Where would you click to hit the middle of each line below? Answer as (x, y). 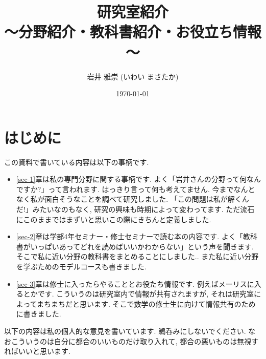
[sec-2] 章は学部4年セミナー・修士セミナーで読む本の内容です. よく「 (129, 236)
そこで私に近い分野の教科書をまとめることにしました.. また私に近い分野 (137, 256)
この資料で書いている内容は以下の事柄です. (77, 162)
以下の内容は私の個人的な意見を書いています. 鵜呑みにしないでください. (125, 331)
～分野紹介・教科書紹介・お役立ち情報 (133, 31)
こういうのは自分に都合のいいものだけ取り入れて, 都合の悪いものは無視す (135, 341)
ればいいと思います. (37, 351)
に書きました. (39, 314)
